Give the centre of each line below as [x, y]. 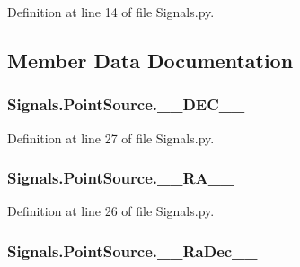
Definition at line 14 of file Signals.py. [111, 12]
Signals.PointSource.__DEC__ [126, 104]
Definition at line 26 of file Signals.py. [111, 211]
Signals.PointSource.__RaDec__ [132, 250]
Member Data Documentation [150, 60]
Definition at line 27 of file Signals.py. [111, 138]
